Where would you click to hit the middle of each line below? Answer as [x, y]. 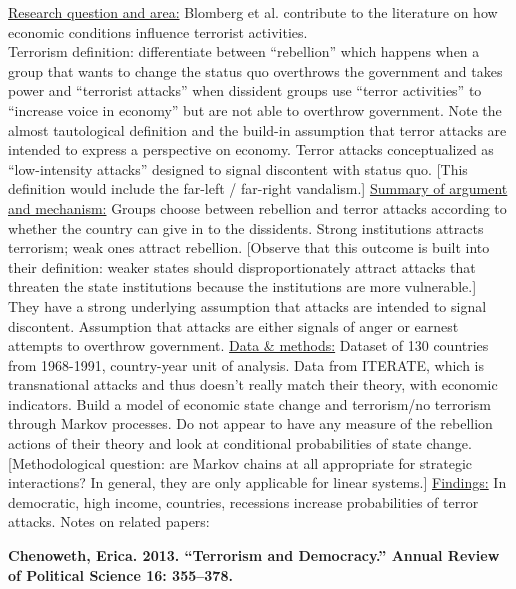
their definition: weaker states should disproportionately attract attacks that [242, 266]
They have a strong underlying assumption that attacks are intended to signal [247, 305]
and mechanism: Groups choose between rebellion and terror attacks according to [257, 207]
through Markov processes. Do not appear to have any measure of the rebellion [250, 423]
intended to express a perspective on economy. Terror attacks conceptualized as [251, 149]
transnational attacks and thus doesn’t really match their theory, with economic [253, 384]
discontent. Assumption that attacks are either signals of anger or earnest [233, 325]
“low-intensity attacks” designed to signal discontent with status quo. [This [238, 168]
